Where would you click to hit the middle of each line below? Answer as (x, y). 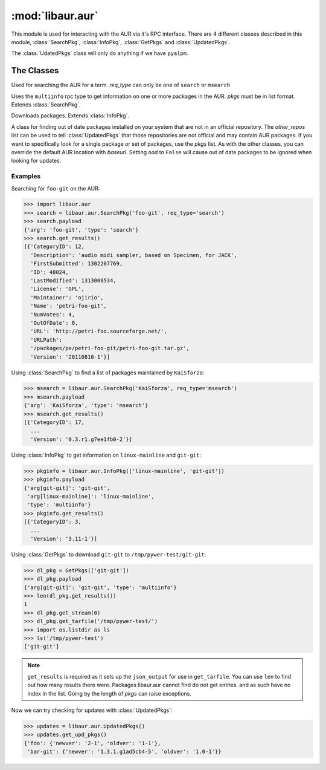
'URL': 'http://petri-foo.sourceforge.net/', (99, 331)
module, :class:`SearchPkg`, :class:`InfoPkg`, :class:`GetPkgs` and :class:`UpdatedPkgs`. (121, 42)
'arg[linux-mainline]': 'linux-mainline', (91, 496)
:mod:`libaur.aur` (55, 16)
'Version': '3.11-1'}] (64, 539)
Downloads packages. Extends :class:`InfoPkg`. (70, 116)
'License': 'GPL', (57, 289)
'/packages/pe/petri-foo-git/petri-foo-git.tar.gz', (110, 348)
